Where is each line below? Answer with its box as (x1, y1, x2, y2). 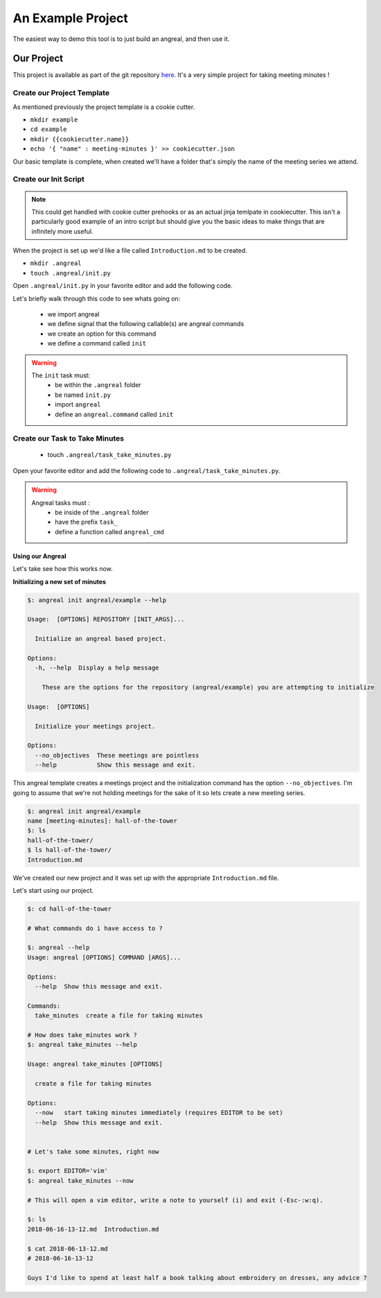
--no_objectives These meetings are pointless (35, 751, 200, 759)
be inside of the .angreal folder (55, 509, 149, 517)
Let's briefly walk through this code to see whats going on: (12, 294, 181, 302)
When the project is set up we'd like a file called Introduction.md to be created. (12, 246, 247, 255)
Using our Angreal (12, 552, 67, 560)
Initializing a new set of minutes (12, 577, 107, 586)
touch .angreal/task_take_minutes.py (47, 451, 172, 459)
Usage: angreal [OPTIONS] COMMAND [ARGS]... (27, 953, 181, 961)
